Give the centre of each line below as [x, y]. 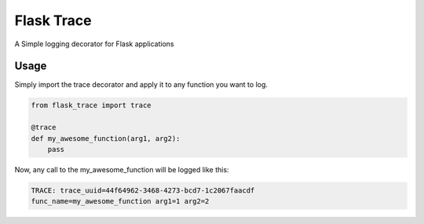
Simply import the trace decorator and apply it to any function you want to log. [141, 85]
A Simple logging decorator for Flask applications [94, 44]
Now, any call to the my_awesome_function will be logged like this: [122, 169]
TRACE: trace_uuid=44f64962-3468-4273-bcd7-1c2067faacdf [143, 190]
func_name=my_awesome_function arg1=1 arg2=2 [120, 201]
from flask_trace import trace [91, 105]
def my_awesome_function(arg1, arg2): [106, 138]
